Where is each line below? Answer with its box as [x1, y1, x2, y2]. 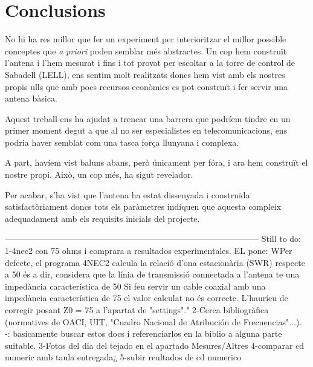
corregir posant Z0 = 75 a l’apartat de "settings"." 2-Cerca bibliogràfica [5, 304, 269, 316]
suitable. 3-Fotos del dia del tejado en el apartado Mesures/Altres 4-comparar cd [5, 339, 305, 351]
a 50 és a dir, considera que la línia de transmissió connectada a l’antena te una [5, 268, 300, 281]
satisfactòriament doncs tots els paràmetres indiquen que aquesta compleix [5, 200, 282, 213]
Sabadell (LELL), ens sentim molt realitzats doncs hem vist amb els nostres [5, 68, 285, 80]
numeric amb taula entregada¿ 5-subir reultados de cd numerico [5, 351, 242, 363]
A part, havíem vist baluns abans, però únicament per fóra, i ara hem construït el [5, 156, 308, 169]
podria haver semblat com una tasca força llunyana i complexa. [5, 135, 239, 148]
